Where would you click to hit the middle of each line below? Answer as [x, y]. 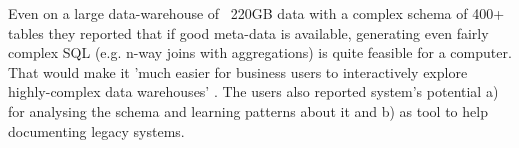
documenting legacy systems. [96, 130]
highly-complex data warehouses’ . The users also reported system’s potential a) [253, 91]
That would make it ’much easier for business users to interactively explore [238, 71]
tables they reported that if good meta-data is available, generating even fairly [248, 32]
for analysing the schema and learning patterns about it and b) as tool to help [248, 110]
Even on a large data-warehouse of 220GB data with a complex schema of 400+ [256, 13]
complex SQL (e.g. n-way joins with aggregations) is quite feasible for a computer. [260, 52]
